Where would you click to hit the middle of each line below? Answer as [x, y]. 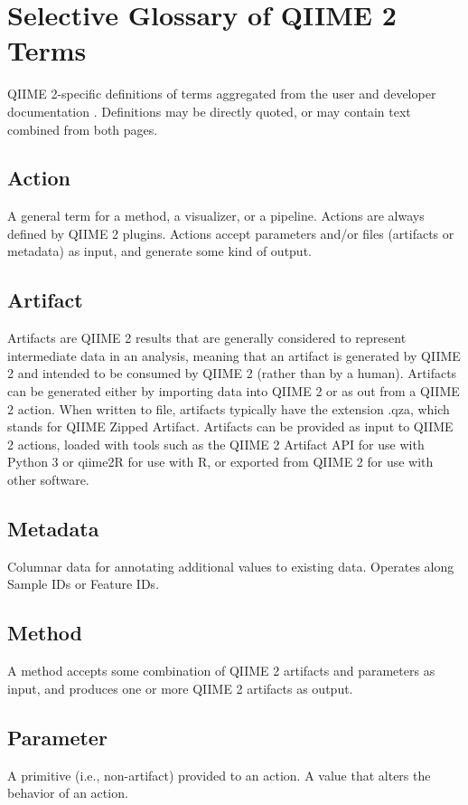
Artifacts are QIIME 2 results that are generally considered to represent [207, 338]
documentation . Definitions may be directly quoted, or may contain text [209, 111]
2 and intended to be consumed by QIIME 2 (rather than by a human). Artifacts [232, 373]
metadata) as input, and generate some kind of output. [159, 251]
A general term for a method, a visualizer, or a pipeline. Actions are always [216, 216]
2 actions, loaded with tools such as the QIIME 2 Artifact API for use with [216, 444]
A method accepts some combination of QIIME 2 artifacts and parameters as [221, 671]
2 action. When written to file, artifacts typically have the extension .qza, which [229, 408]
